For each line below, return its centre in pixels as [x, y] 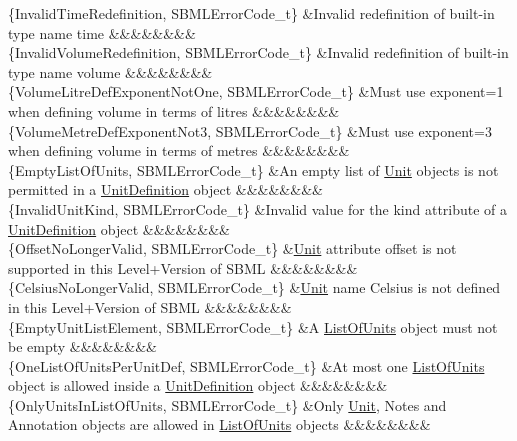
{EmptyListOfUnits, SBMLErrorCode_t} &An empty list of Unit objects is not [253, 169]
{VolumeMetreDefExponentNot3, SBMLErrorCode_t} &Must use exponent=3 [250, 130]
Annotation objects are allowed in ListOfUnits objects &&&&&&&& [219, 424]
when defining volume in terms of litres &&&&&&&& [174, 110]
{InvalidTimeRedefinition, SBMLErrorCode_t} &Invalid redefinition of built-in [251, 13]
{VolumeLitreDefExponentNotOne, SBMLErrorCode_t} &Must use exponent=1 [256, 91]
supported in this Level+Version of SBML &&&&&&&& [183, 267]
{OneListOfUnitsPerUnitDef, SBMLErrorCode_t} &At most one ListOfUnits [246, 365]
